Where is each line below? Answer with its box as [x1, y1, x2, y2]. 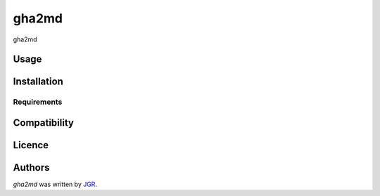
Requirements [13, 97, 63, 107]
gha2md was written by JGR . [13, 180, 98, 189]
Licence [13, 139, 49, 151]
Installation [13, 76, 63, 88]
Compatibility [13, 117, 74, 129]
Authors [13, 162, 50, 174]
